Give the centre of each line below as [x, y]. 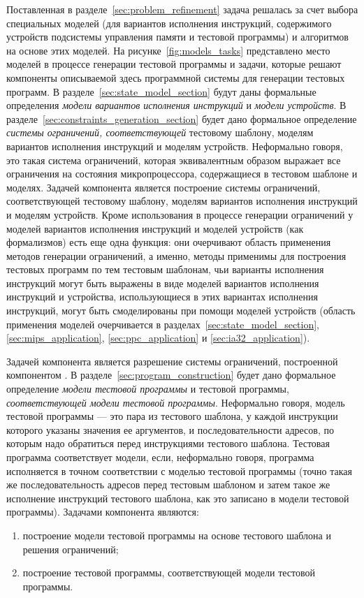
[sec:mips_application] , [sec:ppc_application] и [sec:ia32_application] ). [158, 338]
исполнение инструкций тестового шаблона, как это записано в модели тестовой [178, 498]
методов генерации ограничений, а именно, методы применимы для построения [176, 255]
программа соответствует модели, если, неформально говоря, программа [160, 457]
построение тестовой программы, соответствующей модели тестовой [169, 573]
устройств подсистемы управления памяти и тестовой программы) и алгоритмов [177, 37]
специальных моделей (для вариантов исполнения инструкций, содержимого [169, 23]
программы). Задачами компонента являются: [103, 512]
